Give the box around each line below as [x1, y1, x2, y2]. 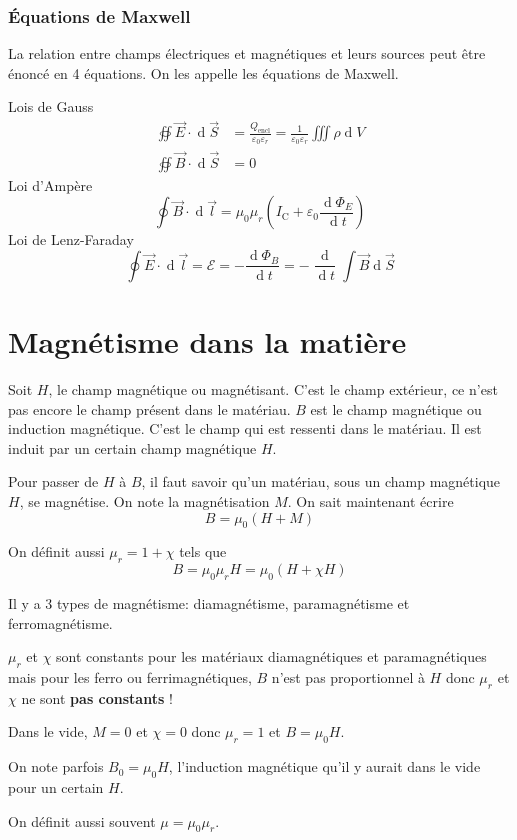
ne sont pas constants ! [21, 687, 173, 708]
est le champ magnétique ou [310, 398, 482, 419]
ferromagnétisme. [8, 612, 113, 633]
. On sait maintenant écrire [287, 491, 454, 512]
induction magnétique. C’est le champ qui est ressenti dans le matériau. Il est [8, 418, 482, 439]
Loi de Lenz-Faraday [8, 229, 134, 250]
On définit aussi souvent [8, 810, 156, 831]
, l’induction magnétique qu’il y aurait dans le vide [168, 756, 481, 777]
